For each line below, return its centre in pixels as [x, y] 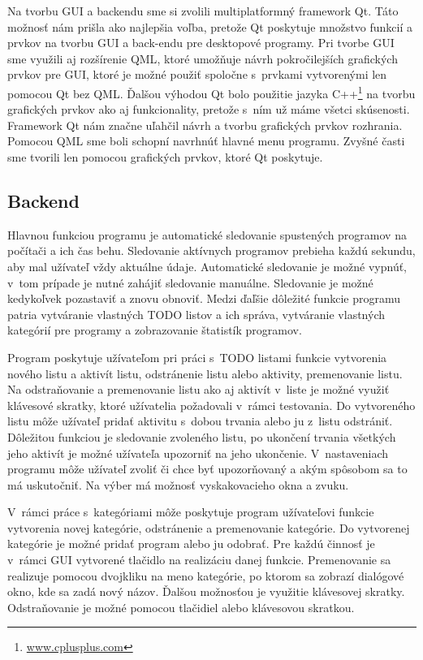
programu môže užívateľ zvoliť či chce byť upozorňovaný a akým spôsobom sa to [207, 469]
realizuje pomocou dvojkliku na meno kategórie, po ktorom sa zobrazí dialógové [206, 575]
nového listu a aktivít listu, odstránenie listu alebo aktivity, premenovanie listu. [205, 373]
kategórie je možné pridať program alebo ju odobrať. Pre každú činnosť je [191, 544]
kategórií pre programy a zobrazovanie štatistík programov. [155, 330]
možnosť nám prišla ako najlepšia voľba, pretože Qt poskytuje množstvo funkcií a [210, 26]
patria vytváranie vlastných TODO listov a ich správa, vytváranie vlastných [196, 314]
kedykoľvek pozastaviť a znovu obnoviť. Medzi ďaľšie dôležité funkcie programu [204, 298]
